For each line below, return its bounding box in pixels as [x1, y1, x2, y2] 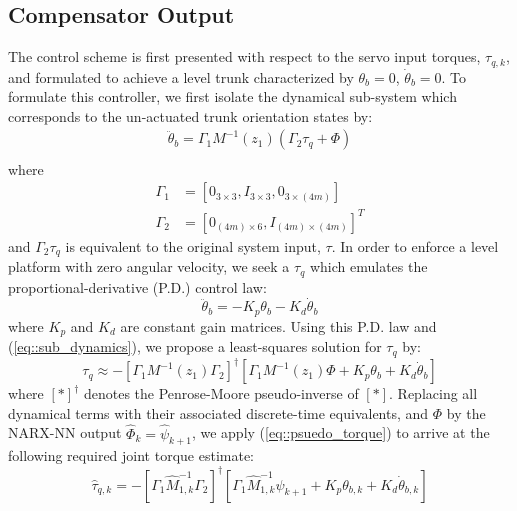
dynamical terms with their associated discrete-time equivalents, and [8, 402, 429, 423]
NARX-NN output [8, 422, 122, 443]
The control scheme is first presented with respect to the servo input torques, [8, 46, 481, 67]
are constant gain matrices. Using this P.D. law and [120, 315, 437, 336]
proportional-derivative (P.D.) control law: [8, 276, 267, 297]
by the [446, 402, 486, 423]
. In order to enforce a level [331, 235, 499, 256]
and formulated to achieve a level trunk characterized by [8, 66, 354, 87]
